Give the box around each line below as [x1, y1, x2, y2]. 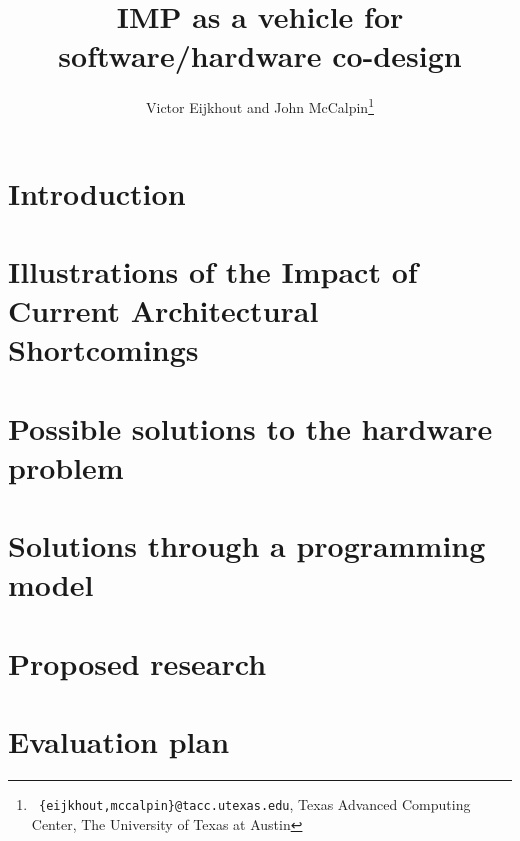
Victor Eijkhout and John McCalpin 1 [146, 94, 374, 117]
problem [8, 446, 124, 487]
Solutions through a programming [8, 525, 486, 566]
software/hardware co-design [58, 35, 462, 76]
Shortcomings [8, 329, 199, 370]
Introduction [8, 172, 186, 213]
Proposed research [8, 642, 267, 683]
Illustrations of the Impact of [8, 250, 418, 291]
